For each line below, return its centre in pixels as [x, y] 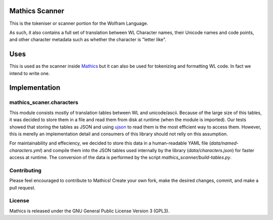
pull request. [22, 188]
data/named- [224, 143]
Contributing [25, 170]
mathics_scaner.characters [44, 102]
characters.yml [25, 150]
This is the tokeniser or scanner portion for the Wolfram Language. [79, 23]
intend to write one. [30, 73]
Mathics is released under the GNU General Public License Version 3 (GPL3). [89, 211]
